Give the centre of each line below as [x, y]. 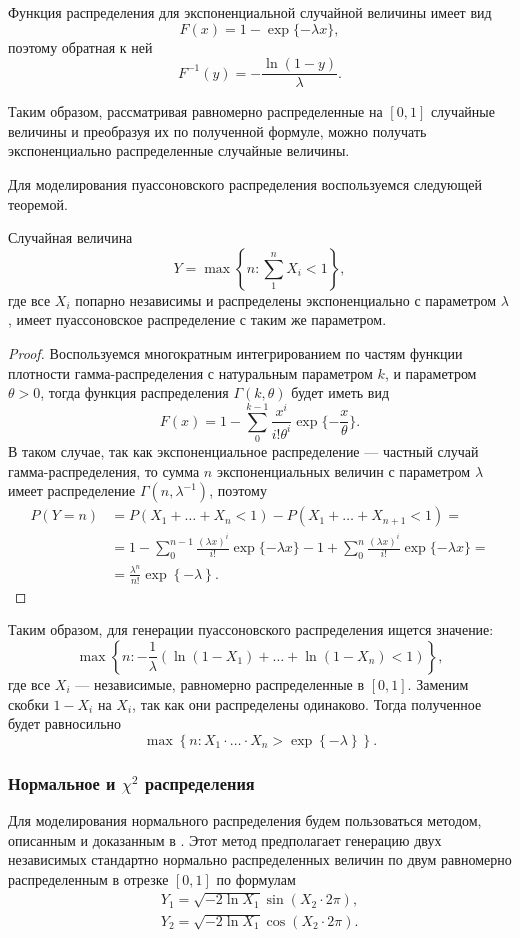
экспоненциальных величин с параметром [343, 470]
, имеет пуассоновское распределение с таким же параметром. [197, 319]
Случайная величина [70, 237]
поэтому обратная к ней [80, 46]
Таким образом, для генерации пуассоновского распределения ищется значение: [251, 629]
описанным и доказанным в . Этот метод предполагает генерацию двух [225, 839]
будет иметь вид [340, 392]
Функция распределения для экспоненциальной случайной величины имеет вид [250, 12]
